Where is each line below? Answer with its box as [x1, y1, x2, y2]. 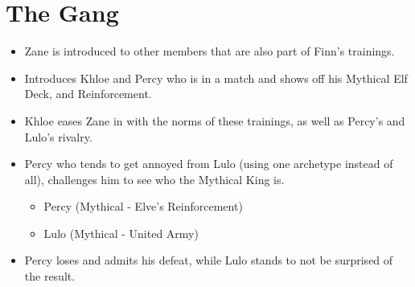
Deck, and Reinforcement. [24, 85, 152, 102]
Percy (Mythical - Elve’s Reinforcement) [43, 198, 243, 215]
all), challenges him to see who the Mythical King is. [24, 170, 285, 187]
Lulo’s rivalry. [24, 128, 92, 145]
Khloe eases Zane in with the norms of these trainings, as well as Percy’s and [24, 112, 405, 129]
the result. [24, 268, 76, 285]
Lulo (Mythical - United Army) [43, 224, 199, 241]
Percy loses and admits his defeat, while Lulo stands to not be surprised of [24, 252, 393, 269]
